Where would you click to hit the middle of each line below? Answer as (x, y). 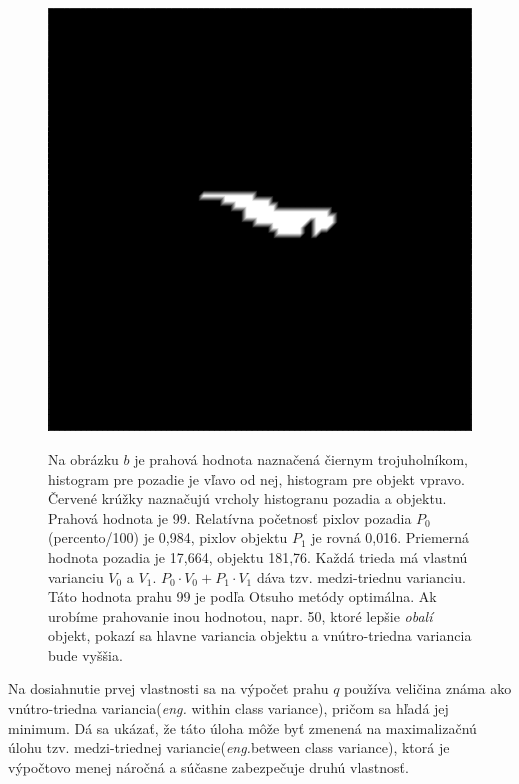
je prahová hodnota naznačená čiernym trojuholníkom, (301, 458)
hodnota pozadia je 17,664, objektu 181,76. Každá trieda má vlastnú (258, 556)
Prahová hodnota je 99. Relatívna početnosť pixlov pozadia (230, 517)
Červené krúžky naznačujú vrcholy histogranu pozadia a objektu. (247, 498)
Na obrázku (83, 458)
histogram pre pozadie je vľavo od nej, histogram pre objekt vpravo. (256, 478)
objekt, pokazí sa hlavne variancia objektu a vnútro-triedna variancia (260, 635)
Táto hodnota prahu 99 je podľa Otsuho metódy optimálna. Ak (242, 596)
